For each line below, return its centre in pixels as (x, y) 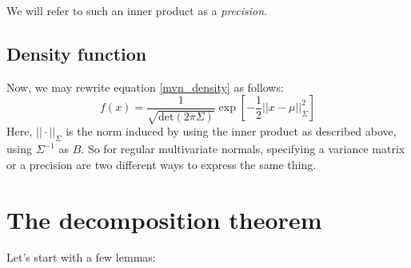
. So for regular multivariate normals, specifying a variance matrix (243, 149)
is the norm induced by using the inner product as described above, (231, 131)
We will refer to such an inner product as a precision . (137, 10)
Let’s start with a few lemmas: (81, 257)
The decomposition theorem (164, 219)
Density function (77, 53)
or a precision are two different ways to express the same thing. (162, 164)
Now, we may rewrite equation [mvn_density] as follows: (145, 87)
